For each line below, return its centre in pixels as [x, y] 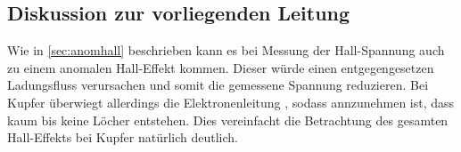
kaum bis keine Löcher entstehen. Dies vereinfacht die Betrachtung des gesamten [228, 120]
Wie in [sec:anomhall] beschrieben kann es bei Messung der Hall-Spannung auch [226, 50]
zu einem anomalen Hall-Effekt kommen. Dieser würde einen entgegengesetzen [221, 67]
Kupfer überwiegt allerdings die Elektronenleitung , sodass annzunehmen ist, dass [231, 102]
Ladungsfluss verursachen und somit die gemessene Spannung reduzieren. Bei [218, 85]
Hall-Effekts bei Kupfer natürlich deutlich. [123, 137]
